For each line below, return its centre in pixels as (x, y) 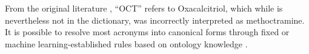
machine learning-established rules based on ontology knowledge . (126, 43)
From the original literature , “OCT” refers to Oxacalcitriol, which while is (144, 8)
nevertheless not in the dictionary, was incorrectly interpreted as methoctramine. (155, 20)
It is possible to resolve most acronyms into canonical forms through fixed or (147, 32)
